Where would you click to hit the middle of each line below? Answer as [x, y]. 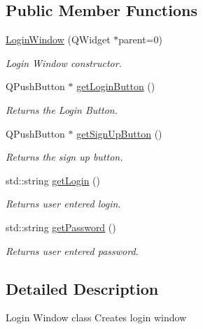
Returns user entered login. [63, 204]
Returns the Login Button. [62, 109]
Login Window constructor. [64, 63]
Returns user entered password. [72, 250]
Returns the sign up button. [64, 157]
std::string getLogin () [53, 180]
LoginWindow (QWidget [58, 39]
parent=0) [140, 39]
